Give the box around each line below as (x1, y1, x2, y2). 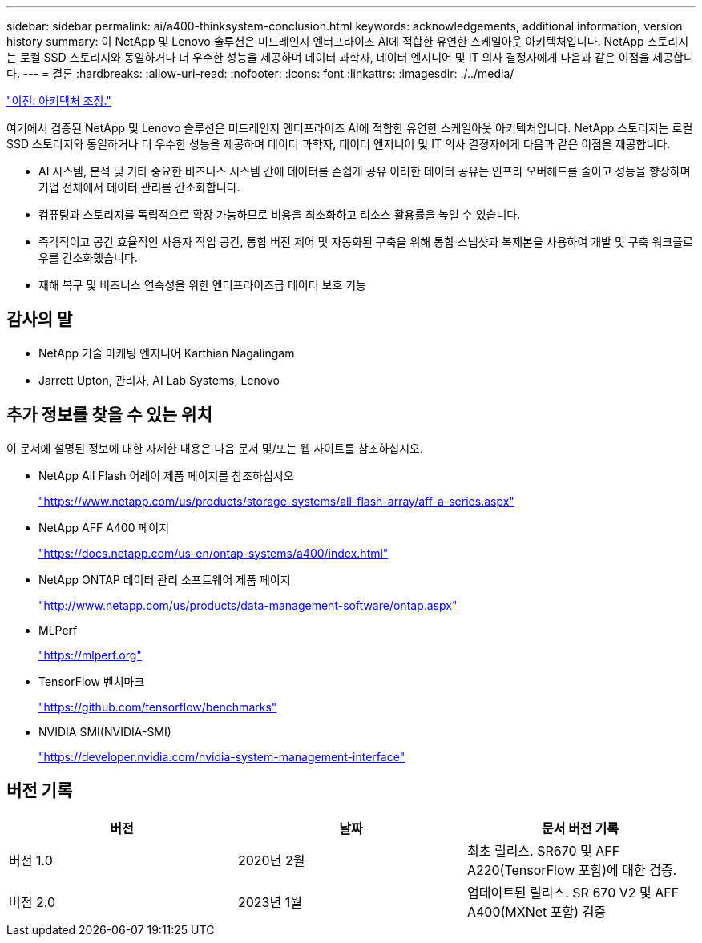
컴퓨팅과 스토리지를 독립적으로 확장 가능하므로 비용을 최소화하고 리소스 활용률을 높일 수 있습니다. (38, 208, 521, 221)
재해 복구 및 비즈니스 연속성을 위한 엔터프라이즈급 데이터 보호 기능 (38, 278, 366, 292)
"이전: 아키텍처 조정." (6, 94, 111, 107)
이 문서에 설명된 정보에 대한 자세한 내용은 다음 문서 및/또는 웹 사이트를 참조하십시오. (6, 441, 424, 455)
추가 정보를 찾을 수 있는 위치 (6, 405, 212, 425)
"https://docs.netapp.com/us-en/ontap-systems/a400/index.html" (38, 546, 389, 560)
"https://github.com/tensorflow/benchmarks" (38, 699, 277, 714)
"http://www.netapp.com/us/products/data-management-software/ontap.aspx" (38, 598, 458, 612)
